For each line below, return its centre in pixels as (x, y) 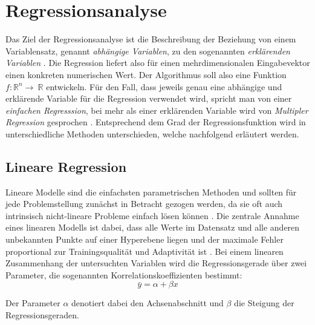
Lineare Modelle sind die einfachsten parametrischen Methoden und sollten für (151, 192)
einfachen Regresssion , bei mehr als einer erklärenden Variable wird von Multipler (157, 110)
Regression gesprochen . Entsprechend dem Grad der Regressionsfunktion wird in (156, 122)
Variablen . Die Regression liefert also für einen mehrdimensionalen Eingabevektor (158, 63)
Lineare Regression (66, 166)
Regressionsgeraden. (42, 315)
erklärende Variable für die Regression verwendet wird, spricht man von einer (149, 98)
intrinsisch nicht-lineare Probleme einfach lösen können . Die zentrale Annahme (152, 215)
